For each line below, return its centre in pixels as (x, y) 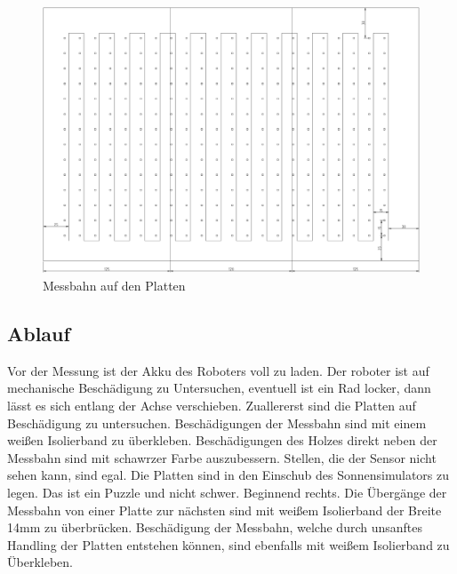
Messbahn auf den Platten (114, 285)
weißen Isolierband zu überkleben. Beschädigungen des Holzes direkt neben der (222, 440)
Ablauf (39, 333)
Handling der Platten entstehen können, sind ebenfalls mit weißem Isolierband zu (228, 544)
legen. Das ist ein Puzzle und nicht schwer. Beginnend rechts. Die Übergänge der (227, 492)
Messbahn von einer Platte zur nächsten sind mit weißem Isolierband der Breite (224, 510)
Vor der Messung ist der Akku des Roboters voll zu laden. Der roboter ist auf (218, 370)
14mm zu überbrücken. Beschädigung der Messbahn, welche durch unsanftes (215, 527)
